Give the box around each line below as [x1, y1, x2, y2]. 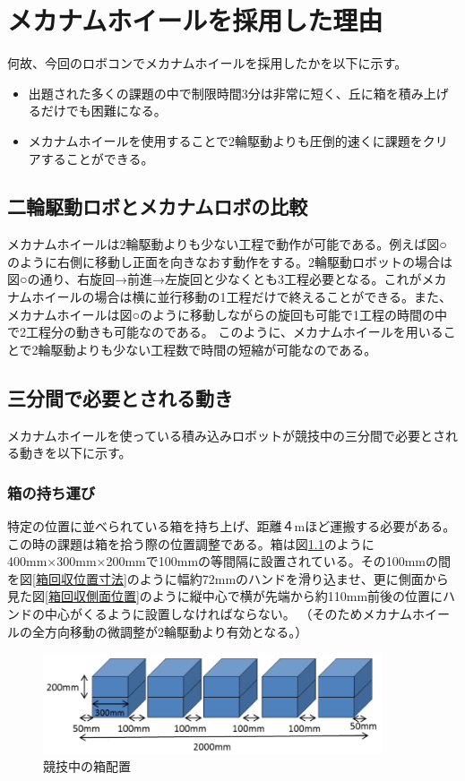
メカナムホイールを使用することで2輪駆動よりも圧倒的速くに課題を [28, 131, 423, 150]
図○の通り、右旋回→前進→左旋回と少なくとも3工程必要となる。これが [7, 270, 422, 288]
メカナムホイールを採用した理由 [7, 2, 383, 39]
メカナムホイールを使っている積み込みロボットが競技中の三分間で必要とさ [7, 425, 445, 444]
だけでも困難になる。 [40, 101, 167, 120]
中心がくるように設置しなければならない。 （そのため [44, 605, 363, 623]
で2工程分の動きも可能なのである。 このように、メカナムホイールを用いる [7, 322, 443, 341]
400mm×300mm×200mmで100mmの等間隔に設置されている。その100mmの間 [7, 552, 451, 571]
